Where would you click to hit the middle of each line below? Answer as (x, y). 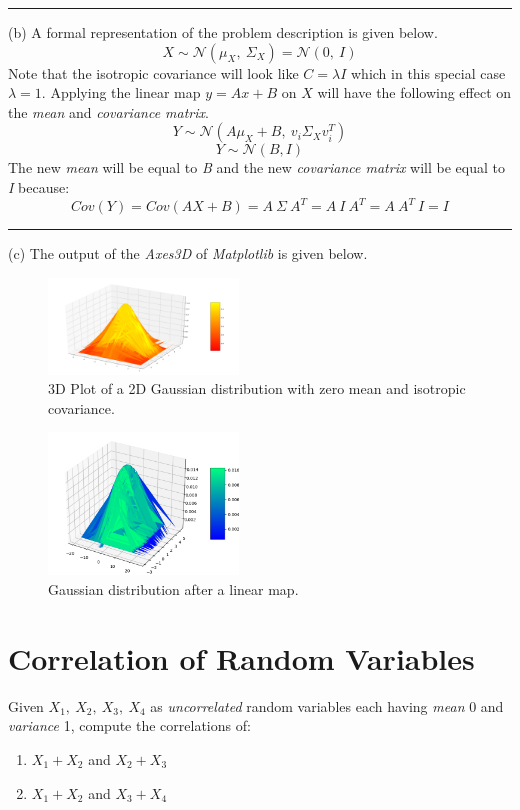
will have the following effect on (414, 92)
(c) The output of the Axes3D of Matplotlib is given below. (188, 253)
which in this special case (428, 72)
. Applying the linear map (121, 92)
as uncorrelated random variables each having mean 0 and (327, 705)
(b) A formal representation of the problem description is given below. (223, 32)
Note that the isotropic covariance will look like (153, 72)
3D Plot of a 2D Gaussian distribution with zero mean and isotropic (257, 388)
